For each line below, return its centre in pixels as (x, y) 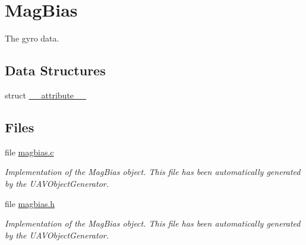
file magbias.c (29, 152)
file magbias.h (30, 203)
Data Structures (55, 70)
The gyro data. (32, 38)
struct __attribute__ (46, 95)
